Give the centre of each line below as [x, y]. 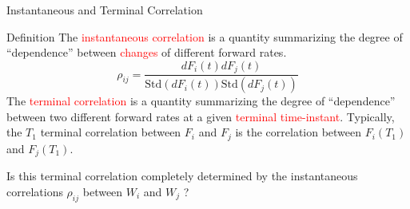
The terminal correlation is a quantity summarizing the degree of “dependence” [201, 101]
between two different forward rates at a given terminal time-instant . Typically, [201, 116]
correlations [35, 191]
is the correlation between [299, 132]
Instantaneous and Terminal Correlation [105, 10]
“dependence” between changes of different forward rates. [147, 52]
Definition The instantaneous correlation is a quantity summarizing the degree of [205, 36]
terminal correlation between [111, 132]
